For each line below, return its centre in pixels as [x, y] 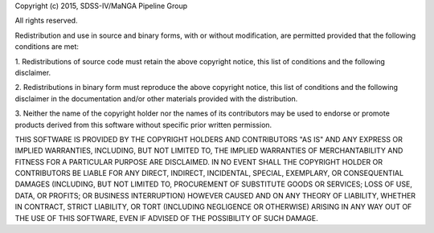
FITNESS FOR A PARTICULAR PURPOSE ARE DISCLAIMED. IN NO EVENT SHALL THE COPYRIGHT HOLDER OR [199, 161]
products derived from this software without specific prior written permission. [143, 125]
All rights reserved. [46, 21]
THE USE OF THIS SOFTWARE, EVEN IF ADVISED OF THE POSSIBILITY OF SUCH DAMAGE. [167, 218]
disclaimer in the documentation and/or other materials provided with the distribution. [156, 98]
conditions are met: [47, 47]
